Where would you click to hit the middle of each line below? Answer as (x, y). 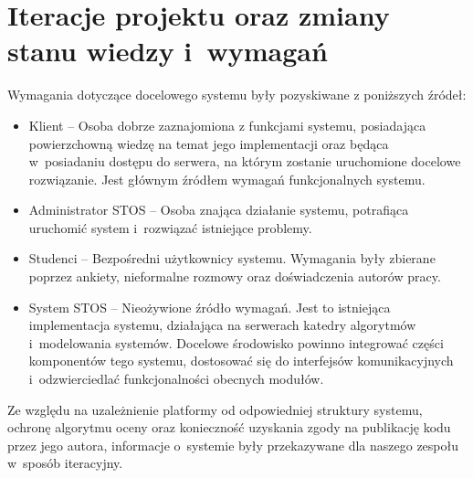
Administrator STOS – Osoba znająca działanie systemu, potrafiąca (219, 210)
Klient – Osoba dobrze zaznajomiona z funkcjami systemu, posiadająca (227, 125)
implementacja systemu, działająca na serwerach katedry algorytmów (222, 325)
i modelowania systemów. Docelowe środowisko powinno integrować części (236, 342)
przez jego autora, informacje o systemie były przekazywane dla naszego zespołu (233, 445)
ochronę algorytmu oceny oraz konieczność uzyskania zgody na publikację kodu (229, 427)
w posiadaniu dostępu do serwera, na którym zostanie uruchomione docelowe (245, 161)
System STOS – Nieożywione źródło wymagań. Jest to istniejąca (210, 307)
